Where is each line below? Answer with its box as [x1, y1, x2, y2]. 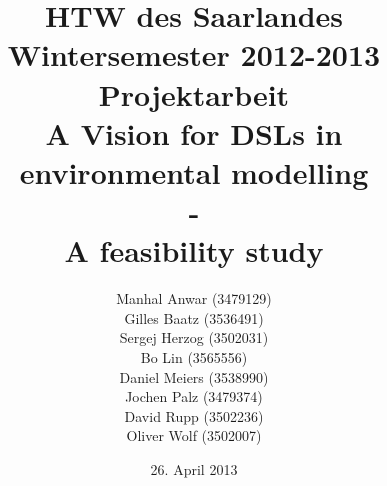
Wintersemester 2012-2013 [7, 34, 381, 75]
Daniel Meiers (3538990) [119, 366, 269, 387]
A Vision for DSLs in [45, 112, 343, 153]
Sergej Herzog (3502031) [119, 327, 269, 348]
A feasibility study [64, 230, 324, 271]
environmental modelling [19, 151, 369, 192]
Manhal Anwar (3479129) [116, 288, 272, 309]
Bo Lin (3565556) [140, 347, 248, 368]
